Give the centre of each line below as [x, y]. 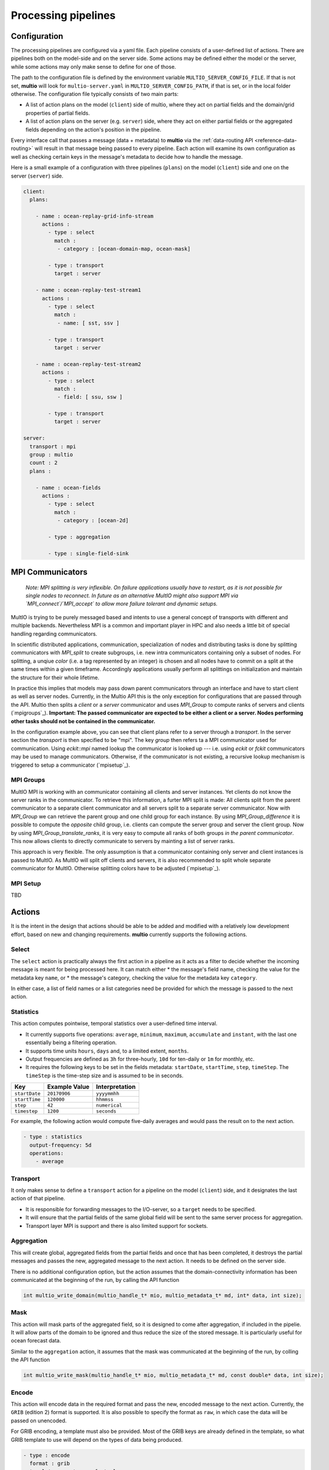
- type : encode [47, 1455]
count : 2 [44, 463]
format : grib [50, 1463]
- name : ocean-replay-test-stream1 [88, 290]
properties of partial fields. [58, 113]
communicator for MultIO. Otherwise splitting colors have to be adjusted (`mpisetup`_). [115, 868]
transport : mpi [53, 446]
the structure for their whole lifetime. [55, 677]
